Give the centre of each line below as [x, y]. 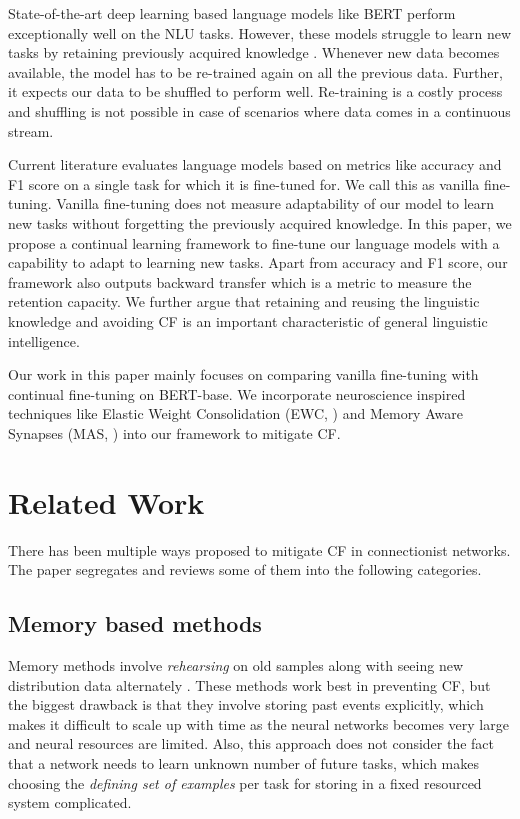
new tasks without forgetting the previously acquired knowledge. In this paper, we [260, 222]
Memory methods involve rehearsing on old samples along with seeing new [236, 664]
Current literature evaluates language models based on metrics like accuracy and [255, 164]
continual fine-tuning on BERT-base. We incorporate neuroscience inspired [237, 393]
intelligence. [44, 340]
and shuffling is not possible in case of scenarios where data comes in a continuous [259, 110]
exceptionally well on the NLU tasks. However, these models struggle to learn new [260, 32]
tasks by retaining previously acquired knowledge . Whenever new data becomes [254, 52]
